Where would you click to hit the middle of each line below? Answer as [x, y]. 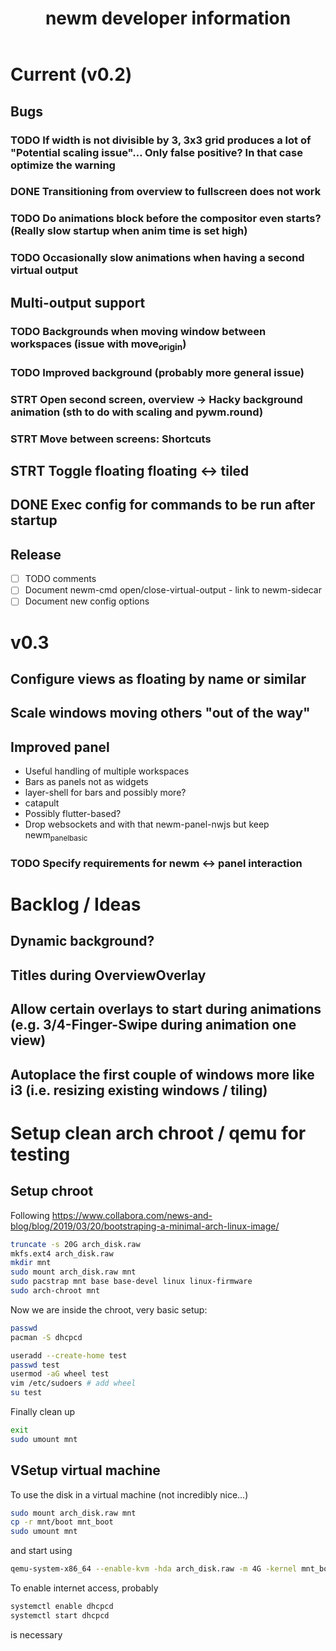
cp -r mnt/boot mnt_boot [62, 1522]
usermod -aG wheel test [60, 1374]
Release [36, 554]
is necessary [36, 1634]
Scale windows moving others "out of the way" [160, 713]
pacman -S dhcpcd [46, 1337]
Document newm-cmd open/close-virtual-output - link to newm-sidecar [173, 590]
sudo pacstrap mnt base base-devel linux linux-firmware [131, 1282]
